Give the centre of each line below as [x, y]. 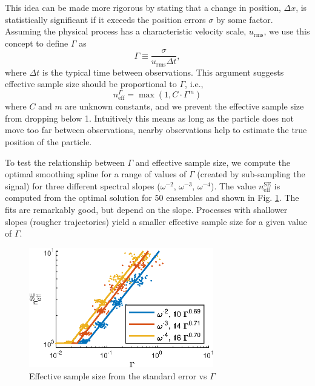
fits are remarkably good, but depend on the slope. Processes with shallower [146, 209]
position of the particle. [48, 141]
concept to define [37, 43]
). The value [233, 185]
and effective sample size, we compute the [213, 162]
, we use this [287, 31]
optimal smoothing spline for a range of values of [96, 174]
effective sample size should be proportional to [91, 84]
